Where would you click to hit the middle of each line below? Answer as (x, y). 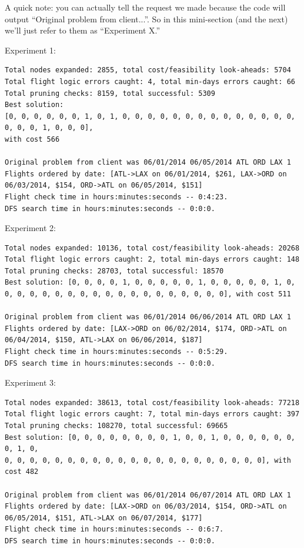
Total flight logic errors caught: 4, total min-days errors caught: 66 (150, 81)
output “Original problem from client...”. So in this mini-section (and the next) (146, 19)
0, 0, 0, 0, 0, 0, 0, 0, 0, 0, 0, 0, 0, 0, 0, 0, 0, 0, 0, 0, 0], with (148, 460)
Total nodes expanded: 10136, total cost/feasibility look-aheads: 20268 (152, 248)
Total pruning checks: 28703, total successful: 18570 (114, 271)
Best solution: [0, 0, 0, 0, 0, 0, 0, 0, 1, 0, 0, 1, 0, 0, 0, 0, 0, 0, (150, 437)
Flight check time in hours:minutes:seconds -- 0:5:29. (116, 352)
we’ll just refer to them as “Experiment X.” (83, 30)
